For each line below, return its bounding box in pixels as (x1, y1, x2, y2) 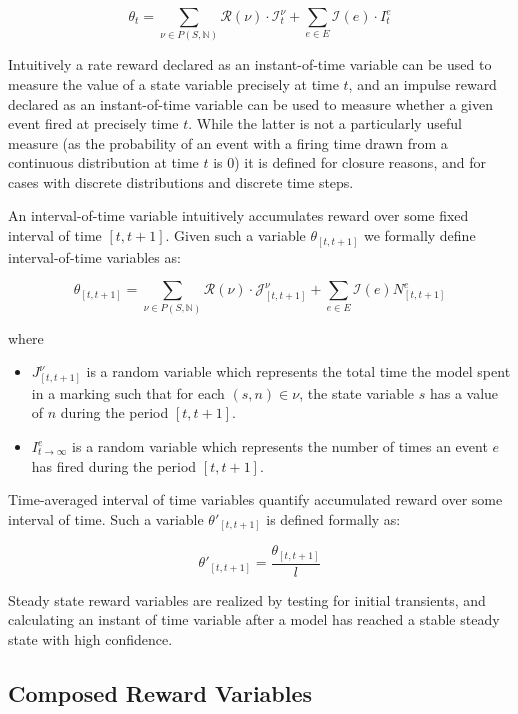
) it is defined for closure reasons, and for (234, 152, 486, 173)
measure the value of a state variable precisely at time (8, 73, 339, 94)
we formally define (363, 225, 476, 246)
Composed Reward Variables (8, 678, 313, 709)
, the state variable (299, 382, 415, 403)
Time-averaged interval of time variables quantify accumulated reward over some (8, 489, 503, 510)
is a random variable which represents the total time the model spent (86, 361, 511, 382)
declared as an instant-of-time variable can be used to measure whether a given (8, 93, 493, 114)
